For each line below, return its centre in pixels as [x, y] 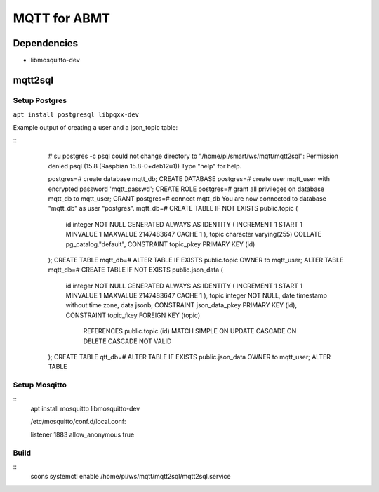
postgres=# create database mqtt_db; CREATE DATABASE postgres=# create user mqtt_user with [189, 179]
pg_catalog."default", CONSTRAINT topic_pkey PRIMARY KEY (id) [160, 244]
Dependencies [46, 43]
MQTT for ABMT [61, 18]
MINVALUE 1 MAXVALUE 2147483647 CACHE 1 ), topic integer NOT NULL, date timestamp [197, 295]
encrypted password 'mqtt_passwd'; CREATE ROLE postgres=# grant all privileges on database [186, 189]
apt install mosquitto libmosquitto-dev [85, 408]
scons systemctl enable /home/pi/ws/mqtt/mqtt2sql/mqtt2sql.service [131, 477]
